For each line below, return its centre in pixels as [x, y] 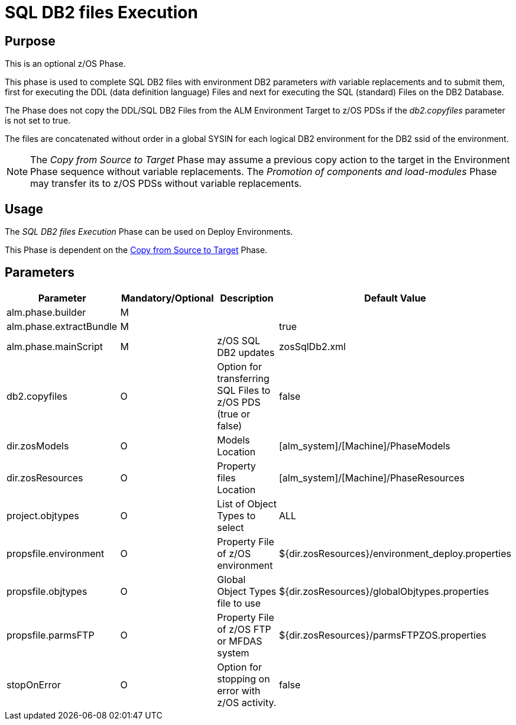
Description [247, 298]
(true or [234, 414]
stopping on [244, 679]
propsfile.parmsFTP [51, 635]
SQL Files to [244, 390]
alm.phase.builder [46, 312]
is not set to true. [38, 121]
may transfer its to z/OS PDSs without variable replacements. [166, 184]
